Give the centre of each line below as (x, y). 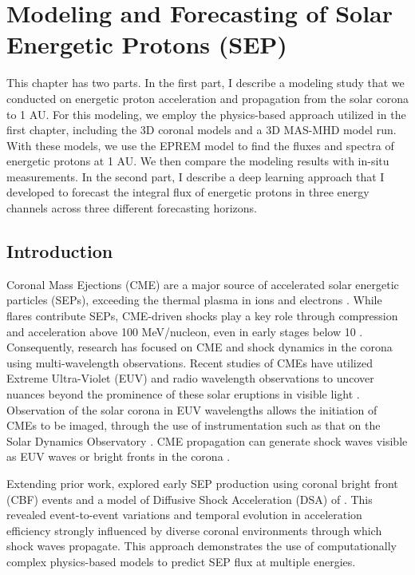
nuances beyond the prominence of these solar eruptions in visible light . (183, 394)
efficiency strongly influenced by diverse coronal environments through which (194, 530)
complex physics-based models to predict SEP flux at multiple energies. (181, 561)
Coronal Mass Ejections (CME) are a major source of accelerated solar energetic (203, 284)
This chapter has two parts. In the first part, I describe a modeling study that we (206, 83)
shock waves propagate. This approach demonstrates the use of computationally (202, 546)
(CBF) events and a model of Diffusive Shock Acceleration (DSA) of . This (190, 499)
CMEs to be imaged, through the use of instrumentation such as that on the (194, 425)
